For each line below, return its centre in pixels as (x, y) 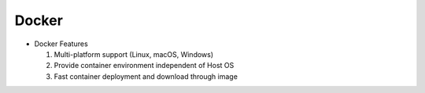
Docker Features (61, 44)
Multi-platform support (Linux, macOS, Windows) (134, 54)
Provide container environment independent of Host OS (144, 66)
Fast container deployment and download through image (146, 76)
